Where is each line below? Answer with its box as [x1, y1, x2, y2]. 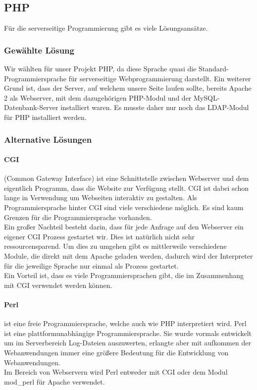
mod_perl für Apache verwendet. [4, 376, 105, 387]
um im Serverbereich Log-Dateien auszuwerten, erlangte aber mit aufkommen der [4, 337, 251, 348]
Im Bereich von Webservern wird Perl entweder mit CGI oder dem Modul [4, 367, 228, 377]
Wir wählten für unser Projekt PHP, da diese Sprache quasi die [4, 63, 197, 74]
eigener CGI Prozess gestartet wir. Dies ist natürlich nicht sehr [4, 231, 195, 241]
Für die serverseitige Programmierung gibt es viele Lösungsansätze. [4, 23, 208, 33]
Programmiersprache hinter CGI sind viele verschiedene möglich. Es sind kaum [4, 202, 244, 212]
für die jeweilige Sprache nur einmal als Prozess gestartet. [4, 260, 179, 271]
